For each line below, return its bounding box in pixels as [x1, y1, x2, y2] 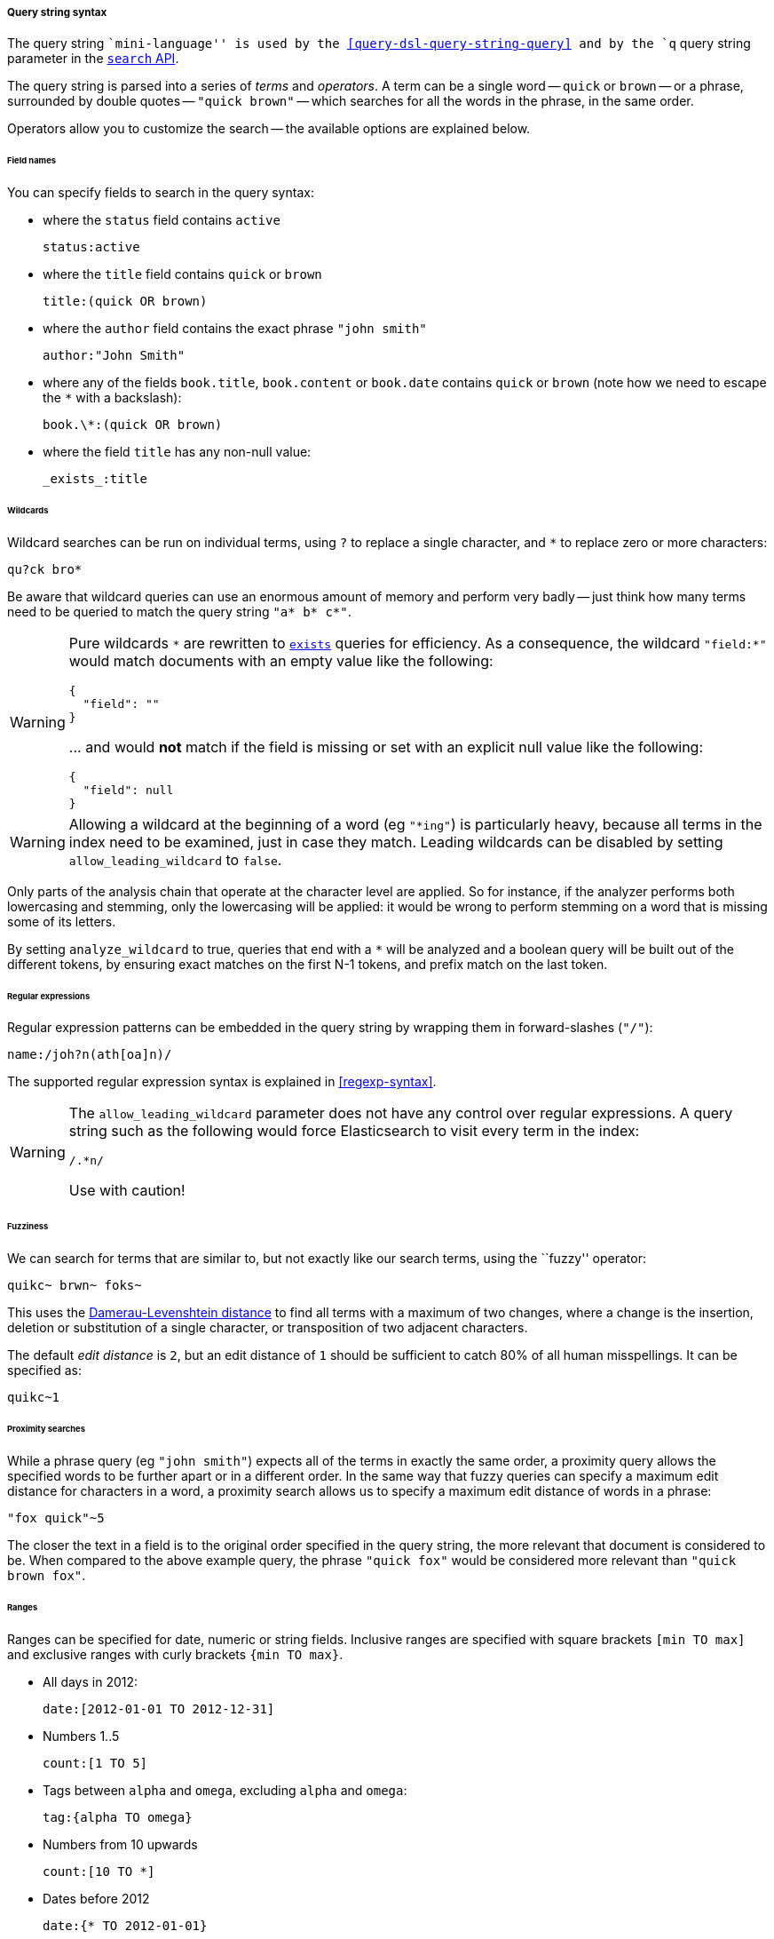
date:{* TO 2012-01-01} [43, 1918, 208, 1933]
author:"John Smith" [43, 348, 186, 363]
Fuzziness [7, 1221, 49, 1232]
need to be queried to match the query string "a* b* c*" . [7, 603, 351, 619]
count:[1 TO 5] [43, 1755, 148, 1770]
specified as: [7, 1363, 83, 1379]
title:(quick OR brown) [43, 294, 208, 309]
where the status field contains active [43, 212, 280, 228]
